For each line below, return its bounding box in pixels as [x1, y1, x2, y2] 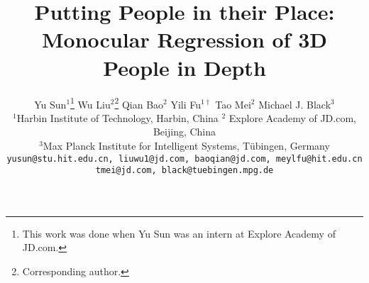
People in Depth [103, 52, 266, 82]
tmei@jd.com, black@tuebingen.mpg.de [95, 165, 274, 176]
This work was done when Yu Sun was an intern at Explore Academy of [22, 226, 336, 240]
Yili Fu [170, 96, 201, 111]
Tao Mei [215, 96, 251, 111]
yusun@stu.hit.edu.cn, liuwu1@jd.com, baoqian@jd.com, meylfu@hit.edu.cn [6, 153, 363, 164]
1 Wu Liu [70, 94, 111, 111]
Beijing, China [153, 124, 216, 139]
